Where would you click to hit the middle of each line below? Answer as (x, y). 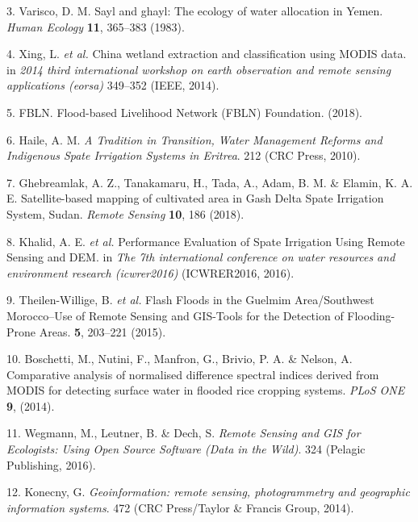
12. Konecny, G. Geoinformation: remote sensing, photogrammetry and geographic (208, 492)
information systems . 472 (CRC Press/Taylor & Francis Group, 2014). (180, 507)
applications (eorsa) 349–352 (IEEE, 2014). (113, 85)
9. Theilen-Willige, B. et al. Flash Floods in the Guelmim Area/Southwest (190, 300)
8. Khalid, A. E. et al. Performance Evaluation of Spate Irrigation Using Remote (206, 241)
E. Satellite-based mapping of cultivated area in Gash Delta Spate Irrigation (195, 198)
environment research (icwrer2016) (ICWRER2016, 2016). (150, 272)
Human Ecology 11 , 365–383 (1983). (96, 26)
